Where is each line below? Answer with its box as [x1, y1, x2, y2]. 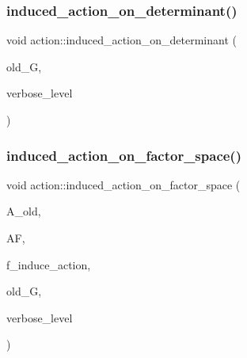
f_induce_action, [6, 256, 91, 272]
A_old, [6, 203, 41, 219]
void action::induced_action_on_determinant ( [6, 32, 237, 48]
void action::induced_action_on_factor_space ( [6, 176, 241, 192]
